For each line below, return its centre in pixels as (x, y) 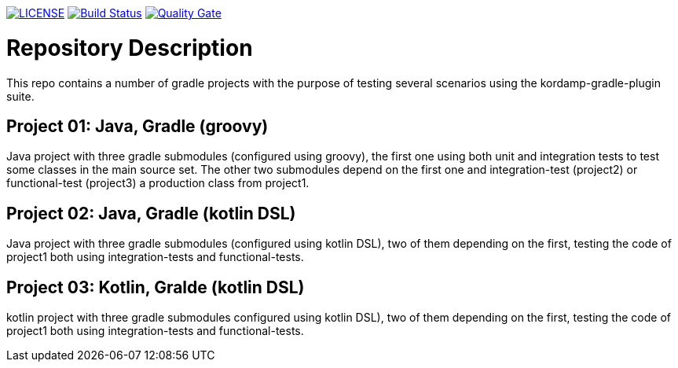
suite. (20, 96)
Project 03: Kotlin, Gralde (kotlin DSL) (156, 287)
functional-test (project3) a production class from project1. (158, 183)
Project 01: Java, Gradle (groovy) (137, 126)
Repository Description (130, 48)
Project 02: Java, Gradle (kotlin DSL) (151, 213)
